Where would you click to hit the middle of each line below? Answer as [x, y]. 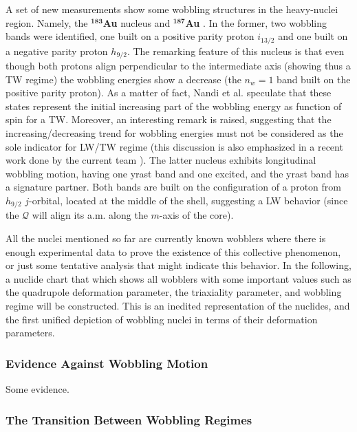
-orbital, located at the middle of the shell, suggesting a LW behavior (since [188, 201]
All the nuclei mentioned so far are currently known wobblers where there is [166, 238]
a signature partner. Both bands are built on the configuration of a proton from [173, 187]
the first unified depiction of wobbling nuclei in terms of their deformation [162, 319]
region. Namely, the [47, 22]
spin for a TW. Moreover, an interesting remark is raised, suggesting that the [169, 119]
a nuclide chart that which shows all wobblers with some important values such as [178, 278]
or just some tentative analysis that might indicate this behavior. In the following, [178, 265]
